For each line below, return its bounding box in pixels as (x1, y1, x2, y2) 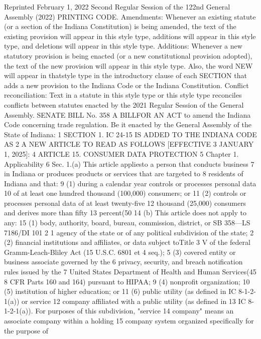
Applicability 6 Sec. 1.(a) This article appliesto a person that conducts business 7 (4, 158, 254, 169)
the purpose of (4, 325, 49, 335)
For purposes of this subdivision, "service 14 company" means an (35, 305, 234, 316)
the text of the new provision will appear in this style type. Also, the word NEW (4, 60, 253, 71)
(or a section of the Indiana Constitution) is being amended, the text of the (4, 21, 236, 32)
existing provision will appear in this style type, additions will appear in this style (4, 31, 256, 41)
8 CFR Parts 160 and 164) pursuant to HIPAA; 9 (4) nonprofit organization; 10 (4, 276, 250, 286)
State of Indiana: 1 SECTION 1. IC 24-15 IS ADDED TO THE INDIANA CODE (4, 129, 257, 139)
